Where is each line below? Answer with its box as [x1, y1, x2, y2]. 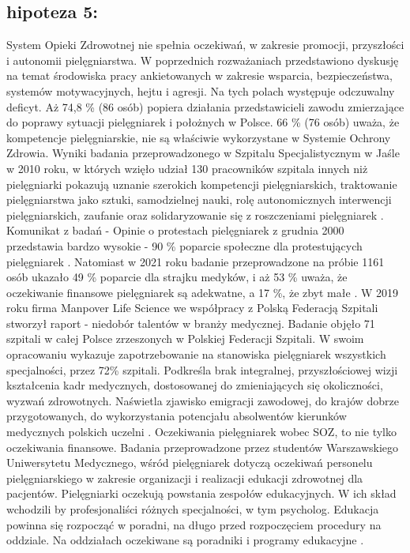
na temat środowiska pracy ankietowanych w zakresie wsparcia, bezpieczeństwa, [6, 67, 393, 84]
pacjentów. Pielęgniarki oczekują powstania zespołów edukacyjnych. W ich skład [6, 485, 397, 502]
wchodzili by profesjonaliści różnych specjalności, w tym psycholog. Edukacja [6, 501, 379, 517]
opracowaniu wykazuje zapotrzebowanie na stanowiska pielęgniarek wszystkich [6, 346, 386, 363]
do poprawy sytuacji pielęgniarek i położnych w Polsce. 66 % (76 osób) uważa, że [6, 114, 400, 130]
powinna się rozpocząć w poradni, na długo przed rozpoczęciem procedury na [6, 516, 382, 532]
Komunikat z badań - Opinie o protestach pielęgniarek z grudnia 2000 [6, 222, 344, 239]
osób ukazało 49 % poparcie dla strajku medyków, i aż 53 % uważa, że [6, 269, 348, 285]
